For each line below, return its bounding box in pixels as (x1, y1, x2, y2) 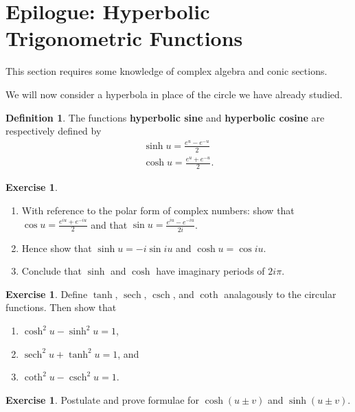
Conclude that (21, 264, 82, 278)
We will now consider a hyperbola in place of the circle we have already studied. (5, 87, 343, 101)
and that (91, 217, 128, 231)
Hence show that (21, 240, 92, 255)
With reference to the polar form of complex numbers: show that (21, 203, 295, 217)
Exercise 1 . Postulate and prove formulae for (5, 392, 199, 407)
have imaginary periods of (156, 264, 265, 278)
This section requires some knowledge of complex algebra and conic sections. (5, 64, 328, 78)
